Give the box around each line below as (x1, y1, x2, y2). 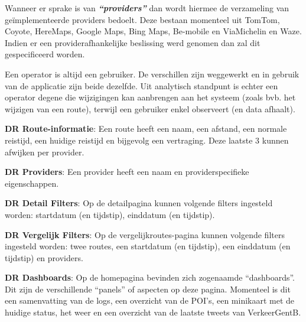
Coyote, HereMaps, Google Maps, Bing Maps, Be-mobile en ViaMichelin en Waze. (5, 25, 302, 37)
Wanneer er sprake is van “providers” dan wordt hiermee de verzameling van (5, 2, 289, 14)
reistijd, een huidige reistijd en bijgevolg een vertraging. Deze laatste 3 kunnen (5, 134, 289, 146)
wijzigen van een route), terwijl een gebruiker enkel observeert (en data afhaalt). (5, 102, 295, 115)
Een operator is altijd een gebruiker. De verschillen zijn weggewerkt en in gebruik (5, 67, 300, 80)
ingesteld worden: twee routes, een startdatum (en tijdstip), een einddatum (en (5, 240, 291, 252)
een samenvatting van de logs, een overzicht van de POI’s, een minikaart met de (5, 294, 295, 307)
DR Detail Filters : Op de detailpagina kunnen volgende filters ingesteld (5, 197, 273, 209)
